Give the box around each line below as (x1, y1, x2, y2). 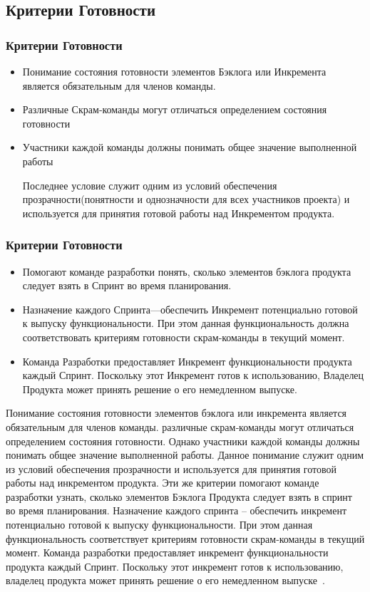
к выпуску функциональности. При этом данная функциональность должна (22, 316, 349, 331)
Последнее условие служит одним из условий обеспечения (22, 177, 277, 192)
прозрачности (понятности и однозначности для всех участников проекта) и (22, 192, 350, 207)
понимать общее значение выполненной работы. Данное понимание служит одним (6, 447, 364, 462)
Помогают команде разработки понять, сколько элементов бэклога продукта (22, 264, 351, 279)
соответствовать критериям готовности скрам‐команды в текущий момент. (22, 329, 345, 344)
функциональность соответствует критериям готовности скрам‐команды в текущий (6, 531, 365, 546)
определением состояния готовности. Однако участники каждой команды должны (6, 433, 360, 448)
